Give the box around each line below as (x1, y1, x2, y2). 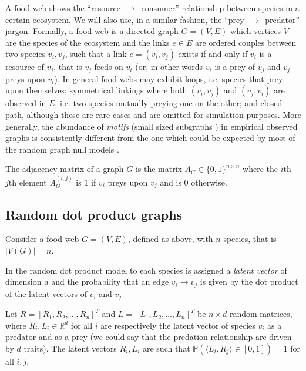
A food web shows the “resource (5, 2, 120, 14)
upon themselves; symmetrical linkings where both (5, 84, 187, 96)
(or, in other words (135, 60, 203, 73)
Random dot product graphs (5, 205, 183, 223)
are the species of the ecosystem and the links (5, 36, 170, 48)
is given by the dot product (200, 275, 298, 288)
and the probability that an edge (51, 275, 169, 288)
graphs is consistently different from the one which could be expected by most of (5, 131, 295, 144)
